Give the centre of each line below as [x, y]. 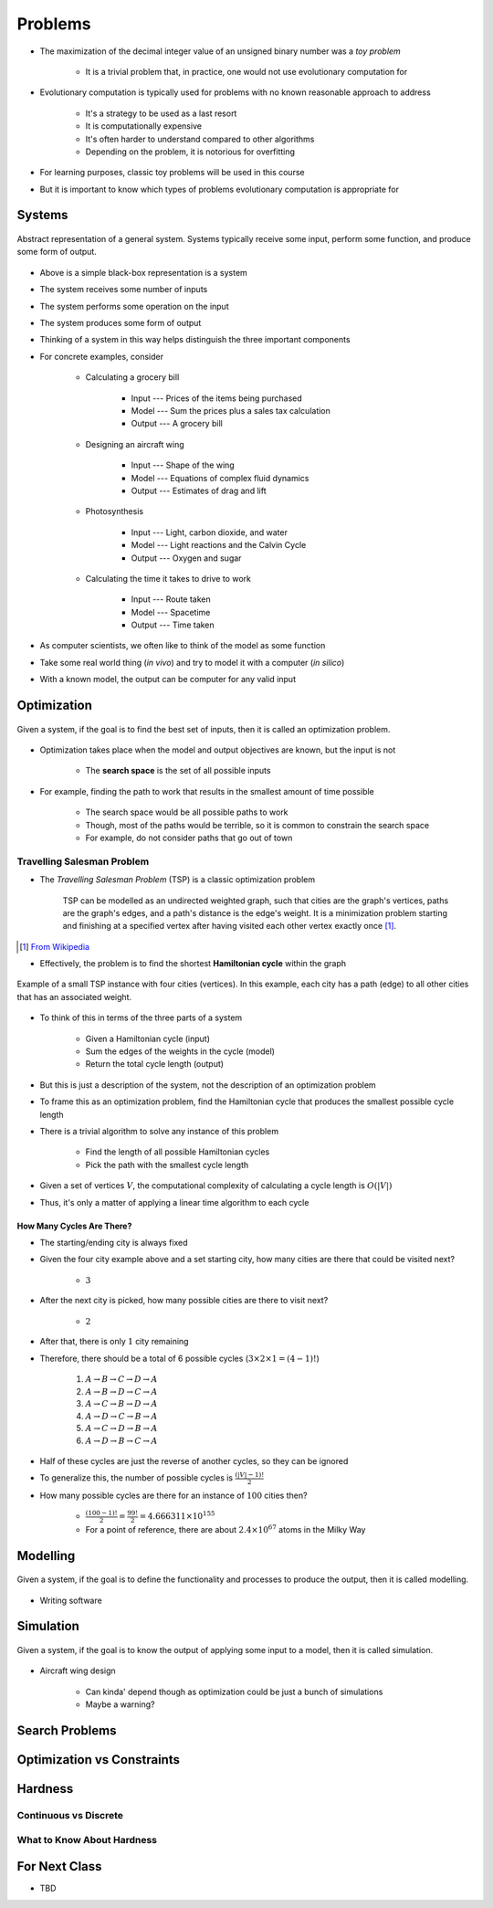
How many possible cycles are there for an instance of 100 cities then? [173, 1495]
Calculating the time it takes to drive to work [168, 578]
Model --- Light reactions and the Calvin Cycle [219, 545]
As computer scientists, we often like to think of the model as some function [183, 646]
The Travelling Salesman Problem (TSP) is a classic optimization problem [177, 880]
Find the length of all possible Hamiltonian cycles [178, 1152]
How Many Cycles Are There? [74, 1226]
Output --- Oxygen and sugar [186, 558]
